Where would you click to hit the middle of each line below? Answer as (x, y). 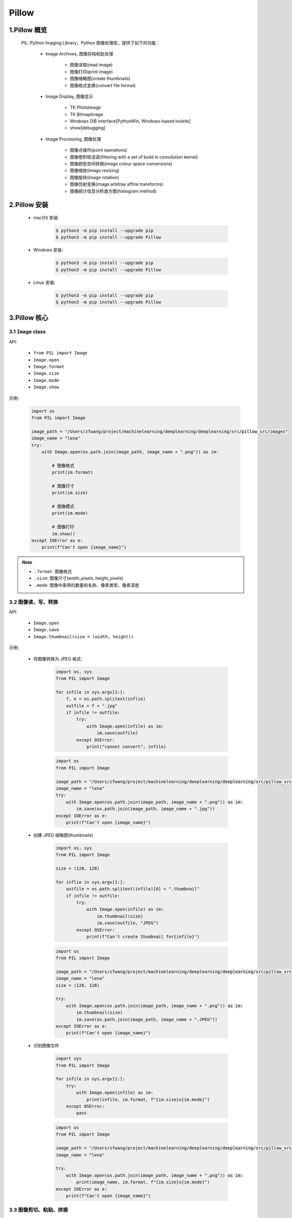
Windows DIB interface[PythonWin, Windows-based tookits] (130, 121)
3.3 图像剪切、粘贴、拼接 (38, 1210)
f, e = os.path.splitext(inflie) (106, 699)
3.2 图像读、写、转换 (34, 602)
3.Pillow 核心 (29, 317)
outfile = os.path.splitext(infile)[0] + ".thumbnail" (133, 889)
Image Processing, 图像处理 (73, 139)
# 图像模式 (63, 506)
